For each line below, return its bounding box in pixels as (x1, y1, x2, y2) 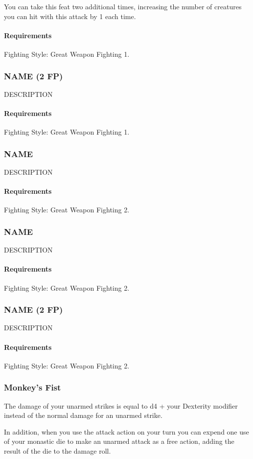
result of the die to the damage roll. (4, 445, 111, 456)
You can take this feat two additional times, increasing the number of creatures (4, 1, 242, 11)
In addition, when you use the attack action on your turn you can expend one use (4, 426, 249, 436)
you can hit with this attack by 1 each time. (4, 11, 136, 21)
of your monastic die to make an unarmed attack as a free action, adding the (4, 436, 234, 446)
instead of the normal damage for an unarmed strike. (4, 410, 162, 420)
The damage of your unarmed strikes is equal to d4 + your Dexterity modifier (4, 400, 238, 411)
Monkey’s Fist (4, 381, 61, 393)
